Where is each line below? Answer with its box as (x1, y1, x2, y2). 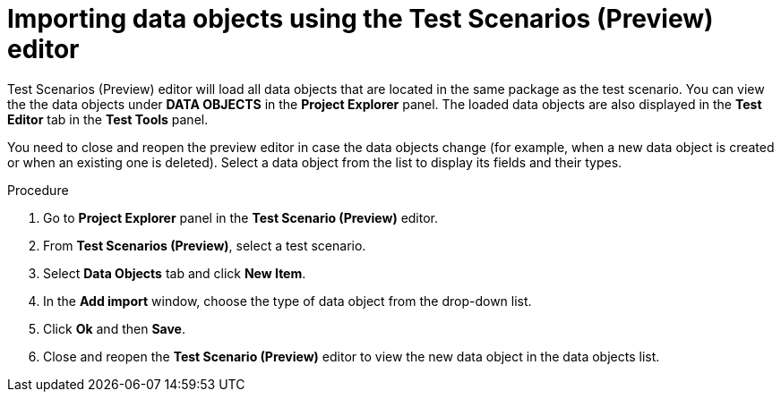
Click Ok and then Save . (43, 320, 185, 336)
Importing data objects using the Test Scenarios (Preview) (7, 4, 714, 34)
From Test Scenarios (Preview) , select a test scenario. (43, 237, 366, 253)
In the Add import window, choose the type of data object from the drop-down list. (43, 293, 532, 309)
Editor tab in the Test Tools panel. (7, 111, 209, 127)
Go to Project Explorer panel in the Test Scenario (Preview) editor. (43, 209, 439, 225)
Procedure (7, 182, 69, 198)
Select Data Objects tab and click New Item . (43, 265, 306, 281)
